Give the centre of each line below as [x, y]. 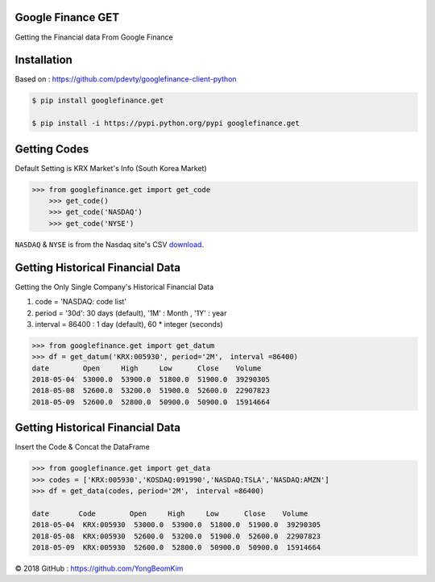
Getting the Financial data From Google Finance [94, 37]
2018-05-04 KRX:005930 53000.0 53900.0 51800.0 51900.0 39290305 [176, 525]
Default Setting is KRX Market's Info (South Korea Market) [111, 168]
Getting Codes [52, 149]
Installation [43, 60]
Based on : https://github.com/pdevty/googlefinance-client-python [126, 79]
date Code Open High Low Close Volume [170, 513]
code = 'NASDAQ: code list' [81, 302]
